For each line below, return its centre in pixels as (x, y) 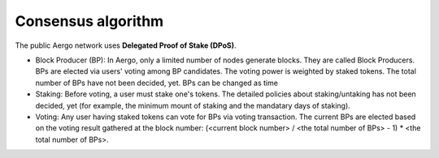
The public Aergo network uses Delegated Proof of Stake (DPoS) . (126, 45)
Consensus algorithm (89, 21)
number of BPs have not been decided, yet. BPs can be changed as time (156, 83)
